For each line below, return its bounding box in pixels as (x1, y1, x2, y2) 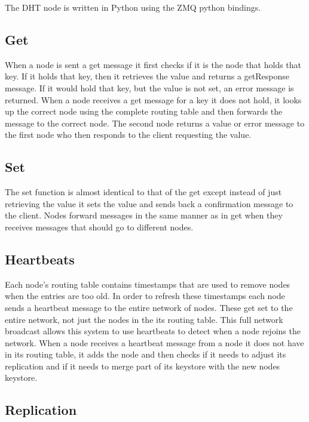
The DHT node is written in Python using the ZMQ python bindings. (5, 1, 261, 13)
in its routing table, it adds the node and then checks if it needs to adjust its (5, 348, 286, 361)
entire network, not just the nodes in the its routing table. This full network (5, 313, 283, 325)
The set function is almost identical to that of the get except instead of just (5, 186, 282, 198)
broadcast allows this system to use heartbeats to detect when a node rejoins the (5, 325, 301, 337)
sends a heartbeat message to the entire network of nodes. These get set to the (5, 301, 293, 313)
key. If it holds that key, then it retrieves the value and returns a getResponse (5, 70, 289, 82)
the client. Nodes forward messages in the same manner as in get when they (5, 209, 283, 221)
